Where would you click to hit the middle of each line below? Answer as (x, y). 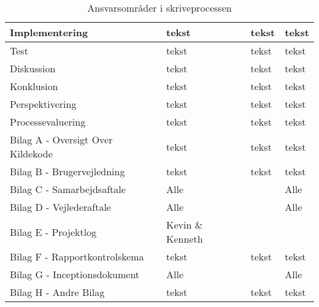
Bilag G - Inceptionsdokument (75, 274)
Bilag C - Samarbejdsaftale (68, 189)
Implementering (49, 32)
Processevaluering (48, 122)
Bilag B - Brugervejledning (67, 171)
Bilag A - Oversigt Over (61, 139)
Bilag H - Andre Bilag (57, 292)
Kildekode (31, 153)
